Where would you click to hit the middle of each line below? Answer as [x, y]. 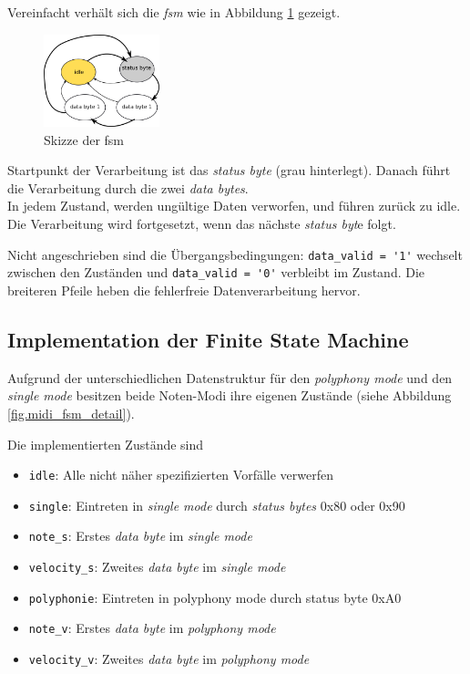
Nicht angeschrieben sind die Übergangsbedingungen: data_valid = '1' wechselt [235, 254]
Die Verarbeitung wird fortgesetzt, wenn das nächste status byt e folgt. [202, 224]
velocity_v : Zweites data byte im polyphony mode [169, 659]
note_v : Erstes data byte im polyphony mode [152, 628]
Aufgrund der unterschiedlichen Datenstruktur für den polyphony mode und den [230, 377]
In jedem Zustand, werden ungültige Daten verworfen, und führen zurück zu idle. [234, 206]
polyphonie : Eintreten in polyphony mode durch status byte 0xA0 [215, 597]
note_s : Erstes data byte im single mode [140, 536]
